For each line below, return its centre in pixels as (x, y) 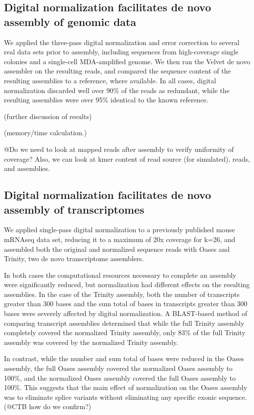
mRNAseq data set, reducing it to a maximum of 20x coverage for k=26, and (120, 239)
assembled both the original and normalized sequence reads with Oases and (117, 249)
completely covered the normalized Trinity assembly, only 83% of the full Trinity (125, 332)
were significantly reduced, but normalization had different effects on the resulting (127, 284)
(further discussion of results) (48, 116)
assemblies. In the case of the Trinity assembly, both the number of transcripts (122, 294)
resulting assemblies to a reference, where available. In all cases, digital (110, 80)
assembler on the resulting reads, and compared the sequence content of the (117, 71)
